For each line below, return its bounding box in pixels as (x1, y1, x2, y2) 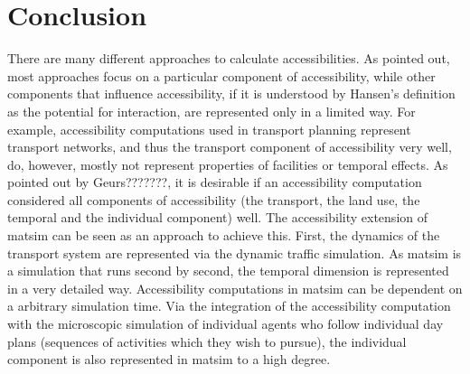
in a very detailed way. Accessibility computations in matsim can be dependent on (7, 278, 463, 297)
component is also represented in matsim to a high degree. (7, 350, 331, 369)
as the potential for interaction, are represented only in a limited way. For (7, 101, 416, 120)
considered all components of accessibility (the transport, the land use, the (7, 190, 420, 209)
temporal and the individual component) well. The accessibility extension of (7, 208, 428, 227)
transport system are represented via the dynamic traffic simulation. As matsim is (7, 243, 462, 262)
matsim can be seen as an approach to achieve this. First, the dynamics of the (7, 226, 440, 245)
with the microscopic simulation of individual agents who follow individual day (7, 314, 444, 333)
